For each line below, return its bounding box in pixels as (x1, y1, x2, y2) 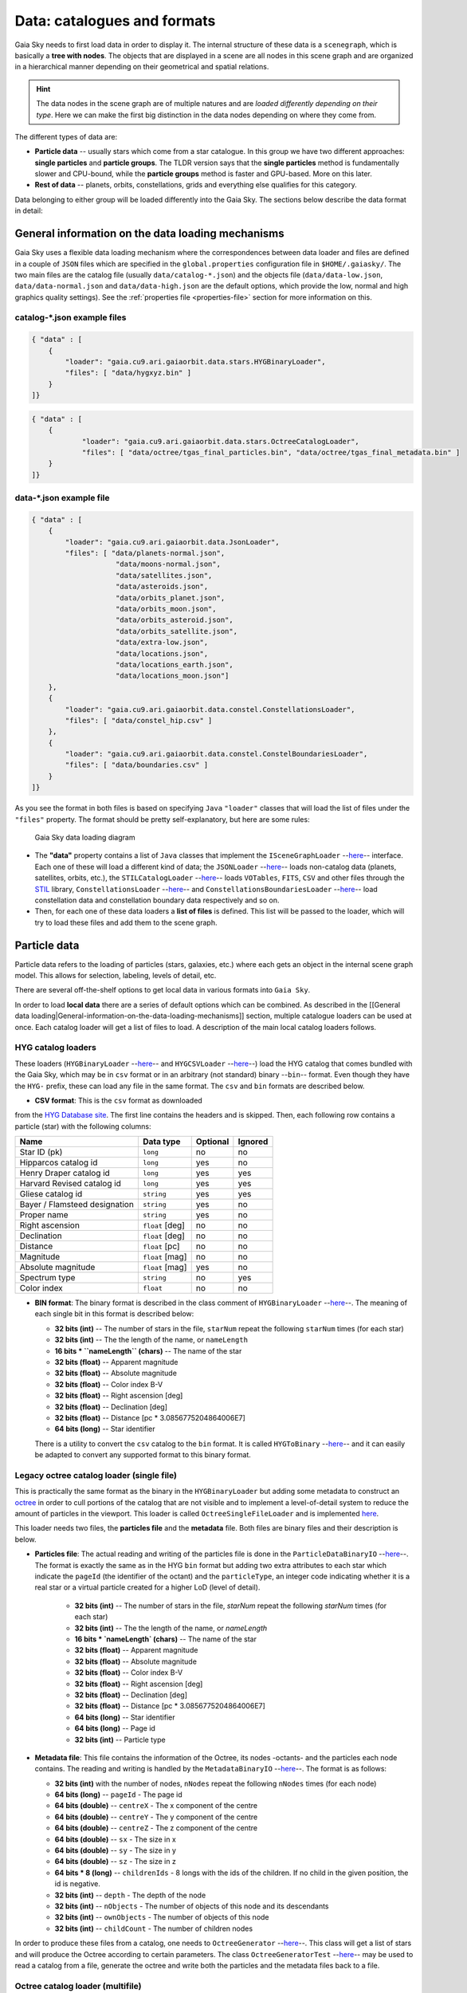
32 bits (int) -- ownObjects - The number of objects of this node (54, 1912, 270, 1922)
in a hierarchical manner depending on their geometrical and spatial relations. (14, 62, 269, 72)
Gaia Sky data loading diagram (34, 833, 135, 843)
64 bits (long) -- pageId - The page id (54, 1790, 182, 1799)
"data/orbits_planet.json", (116, 593, 226, 602)
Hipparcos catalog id (19, 1157, 98, 1168)
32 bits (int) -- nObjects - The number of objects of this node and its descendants (54, 1901, 329, 1911)
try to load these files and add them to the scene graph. (34, 918, 218, 927)
